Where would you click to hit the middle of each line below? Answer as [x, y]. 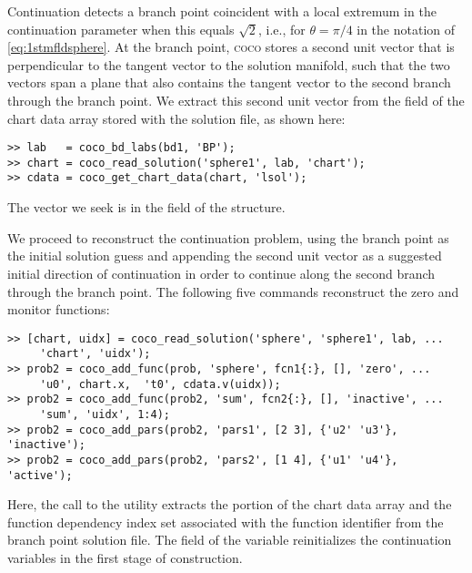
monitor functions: [59, 309]
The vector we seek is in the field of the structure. [146, 207]
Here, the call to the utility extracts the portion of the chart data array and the [230, 504]
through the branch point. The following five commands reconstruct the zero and [233, 291]
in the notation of [406, 29]
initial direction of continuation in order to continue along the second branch [221, 273]
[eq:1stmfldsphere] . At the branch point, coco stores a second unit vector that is [231, 47]
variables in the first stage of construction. [125, 558]
